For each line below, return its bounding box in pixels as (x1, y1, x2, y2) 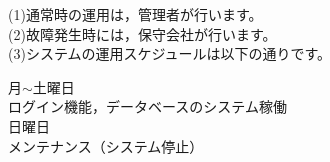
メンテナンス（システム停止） (8, 135, 204, 156)
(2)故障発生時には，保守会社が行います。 (8, 23, 277, 44)
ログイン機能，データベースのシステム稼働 (8, 96, 287, 117)
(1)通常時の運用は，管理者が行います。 (8, 4, 263, 24)
